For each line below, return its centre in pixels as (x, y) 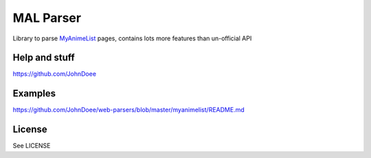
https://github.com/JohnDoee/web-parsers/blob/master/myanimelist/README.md (129, 110)
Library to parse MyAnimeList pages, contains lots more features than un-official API (132, 38)
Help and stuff (44, 58)
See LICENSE (32, 146)
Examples (34, 93)
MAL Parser (47, 18)
